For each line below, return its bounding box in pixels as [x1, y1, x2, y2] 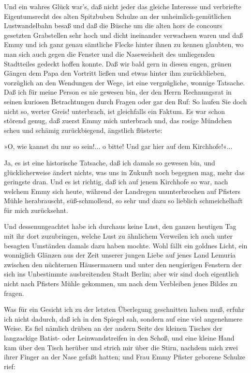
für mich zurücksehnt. [4, 205, 68, 215]
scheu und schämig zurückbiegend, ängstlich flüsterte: [4, 125, 162, 135]
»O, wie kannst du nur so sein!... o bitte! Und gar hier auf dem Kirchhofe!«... [4, 141, 233, 151]
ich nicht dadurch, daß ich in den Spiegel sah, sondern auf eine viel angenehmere [4, 313, 243, 324]
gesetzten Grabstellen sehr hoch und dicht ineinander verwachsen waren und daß [4, 30, 243, 40]
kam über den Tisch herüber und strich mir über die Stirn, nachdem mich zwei [4, 342, 238, 352]
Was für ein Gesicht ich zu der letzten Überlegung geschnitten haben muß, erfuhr [4, 304, 245, 314]
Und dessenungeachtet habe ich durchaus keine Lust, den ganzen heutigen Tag [4, 221, 236, 231]
